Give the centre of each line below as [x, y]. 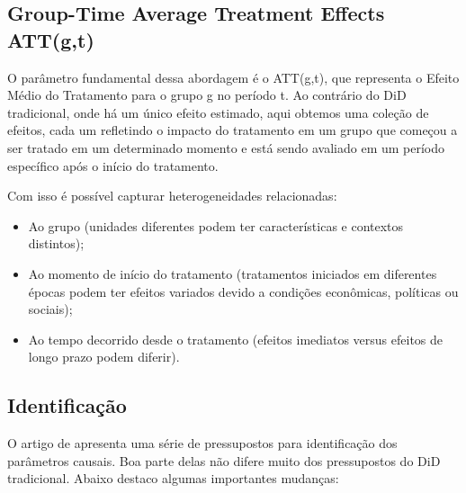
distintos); [56, 243]
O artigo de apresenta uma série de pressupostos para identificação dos [202, 443]
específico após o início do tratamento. [113, 165]
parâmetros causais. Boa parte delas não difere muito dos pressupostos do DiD [224, 460]
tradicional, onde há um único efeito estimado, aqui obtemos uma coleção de [218, 112]
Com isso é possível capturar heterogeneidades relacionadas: [172, 196]
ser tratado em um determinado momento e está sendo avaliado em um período [226, 147]
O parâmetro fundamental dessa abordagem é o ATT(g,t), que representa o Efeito [233, 77]
